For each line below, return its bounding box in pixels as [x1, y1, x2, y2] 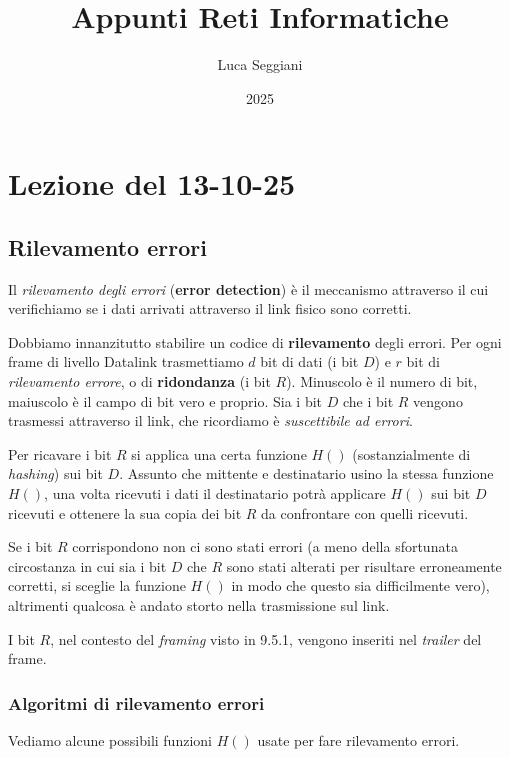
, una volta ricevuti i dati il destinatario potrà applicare [44, 483, 386, 504]
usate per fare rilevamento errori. [257, 730, 460, 751]
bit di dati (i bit [260, 351, 359, 372]
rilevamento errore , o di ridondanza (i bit [8, 371, 271, 392]
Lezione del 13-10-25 [8, 163, 296, 204]
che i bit [342, 390, 394, 411]
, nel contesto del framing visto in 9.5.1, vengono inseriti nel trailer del [50, 628, 482, 649]
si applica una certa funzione [131, 443, 307, 464]
